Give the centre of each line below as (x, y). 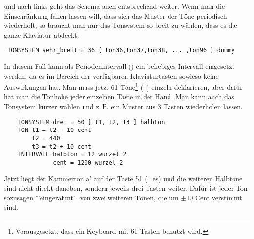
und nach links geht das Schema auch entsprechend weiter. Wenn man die (115, 6)
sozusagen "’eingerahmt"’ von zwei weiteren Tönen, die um (91, 197)
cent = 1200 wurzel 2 (88, 163)
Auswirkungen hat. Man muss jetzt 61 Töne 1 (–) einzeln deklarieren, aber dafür (123, 86)
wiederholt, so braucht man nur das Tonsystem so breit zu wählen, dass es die (121, 25)
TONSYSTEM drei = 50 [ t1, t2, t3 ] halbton (91, 122)
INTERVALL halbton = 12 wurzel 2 (72, 155)
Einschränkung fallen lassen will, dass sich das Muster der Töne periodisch (116, 15)
